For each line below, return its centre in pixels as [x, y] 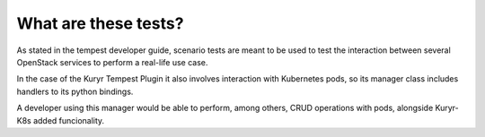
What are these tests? [100, 23]
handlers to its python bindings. [75, 91]
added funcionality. [69, 120]
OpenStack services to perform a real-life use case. [112, 62]
